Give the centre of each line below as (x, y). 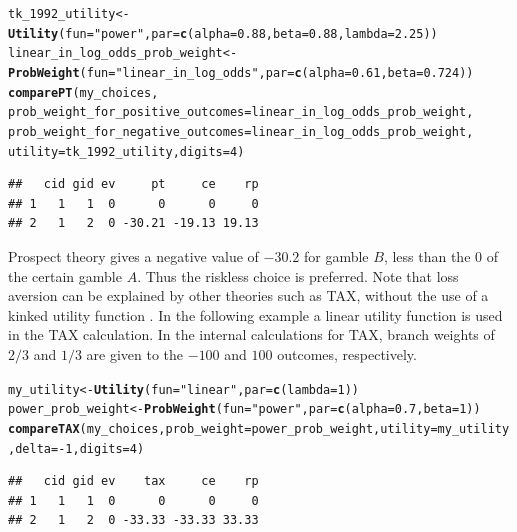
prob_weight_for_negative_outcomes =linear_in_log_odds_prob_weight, (241, 131)
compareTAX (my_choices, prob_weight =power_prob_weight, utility (219, 428)
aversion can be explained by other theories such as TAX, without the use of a (248, 295)
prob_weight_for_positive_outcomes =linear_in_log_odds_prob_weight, (241, 112)
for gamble (336, 256)
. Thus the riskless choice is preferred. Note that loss (298, 275)
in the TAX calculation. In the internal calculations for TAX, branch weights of (251, 334)
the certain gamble (65, 275)
